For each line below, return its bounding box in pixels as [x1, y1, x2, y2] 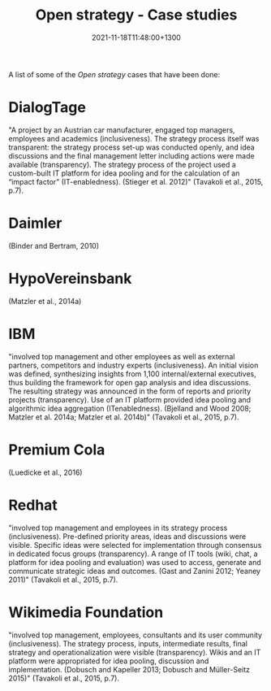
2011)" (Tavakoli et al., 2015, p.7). [8, 575, 118, 585]
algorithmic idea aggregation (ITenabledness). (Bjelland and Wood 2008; [8, 403, 252, 413]
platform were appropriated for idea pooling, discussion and [8, 656, 209, 666]
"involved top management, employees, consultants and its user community [8, 630, 262, 640]
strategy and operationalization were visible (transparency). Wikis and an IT [8, 647, 261, 657]
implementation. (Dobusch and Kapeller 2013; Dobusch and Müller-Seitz [8, 664, 250, 674]
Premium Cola [8, 441, 105, 458]
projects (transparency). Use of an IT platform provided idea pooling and [8, 394, 252, 404]
